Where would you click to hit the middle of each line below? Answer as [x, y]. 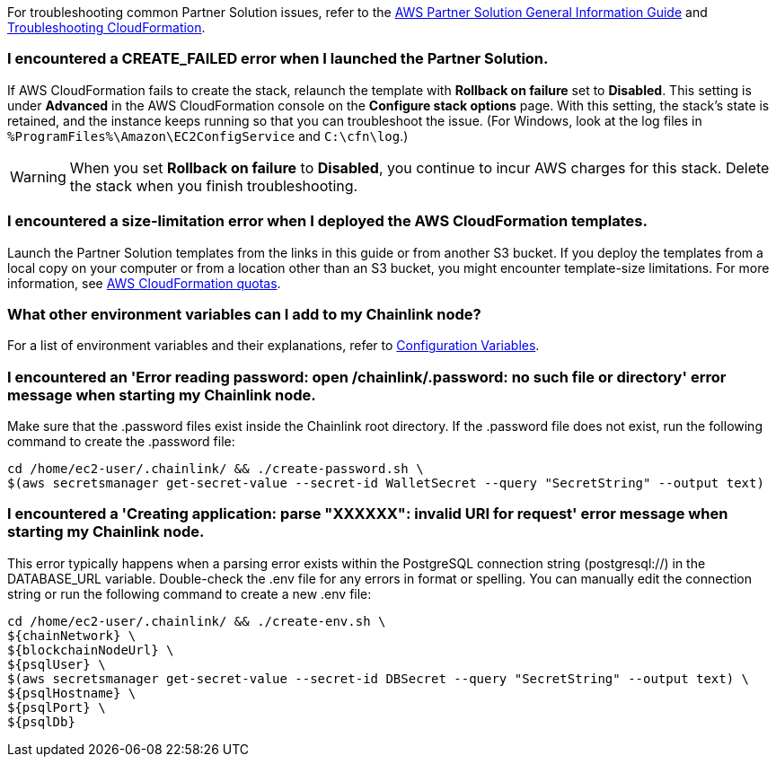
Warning [38, 176]
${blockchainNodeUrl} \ [91, 650]
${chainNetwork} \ [72, 635]
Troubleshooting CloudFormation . [106, 27]
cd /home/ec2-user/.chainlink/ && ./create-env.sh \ [197, 621]
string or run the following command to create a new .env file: [190, 593]
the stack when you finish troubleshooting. [214, 185]
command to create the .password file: [121, 441]
